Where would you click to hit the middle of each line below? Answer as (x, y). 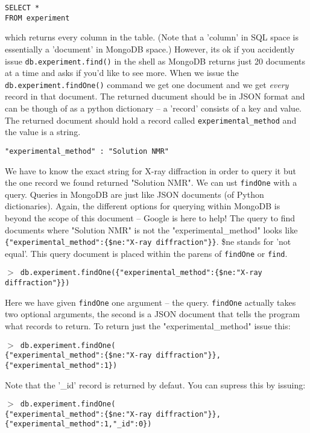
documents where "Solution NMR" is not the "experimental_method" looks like (151, 229)
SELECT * (22, 8)
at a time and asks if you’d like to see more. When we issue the (122, 73)
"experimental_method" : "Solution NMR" (87, 151)
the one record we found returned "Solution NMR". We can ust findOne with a (151, 182)
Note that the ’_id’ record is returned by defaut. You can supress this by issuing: (155, 384)
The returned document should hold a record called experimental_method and (151, 120)
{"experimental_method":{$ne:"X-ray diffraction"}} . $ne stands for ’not (148, 242)
